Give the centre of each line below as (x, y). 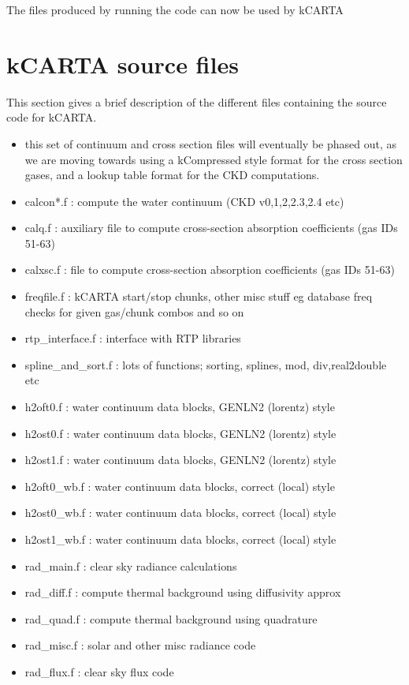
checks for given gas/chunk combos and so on (134, 311)
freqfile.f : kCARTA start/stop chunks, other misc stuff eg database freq (199, 296)
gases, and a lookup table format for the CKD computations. (172, 175)
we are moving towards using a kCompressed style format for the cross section (214, 159)
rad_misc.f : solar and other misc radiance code (140, 645)
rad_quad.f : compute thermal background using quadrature (171, 618)
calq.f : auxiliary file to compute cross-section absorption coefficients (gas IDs (211, 228)
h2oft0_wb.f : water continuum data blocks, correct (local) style (180, 486)
